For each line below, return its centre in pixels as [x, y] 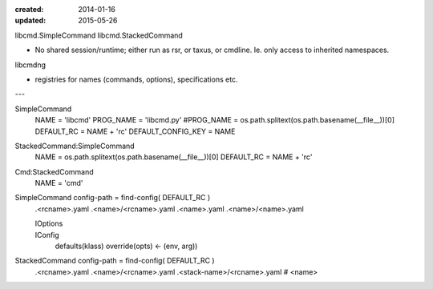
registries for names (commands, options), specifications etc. [136, 79]
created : [29, 9]
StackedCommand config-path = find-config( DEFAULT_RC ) [115, 261]
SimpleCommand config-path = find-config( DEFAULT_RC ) [113, 198]
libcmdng [30, 65]
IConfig [47, 235]
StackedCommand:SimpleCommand [75, 146]
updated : [30, 21]
